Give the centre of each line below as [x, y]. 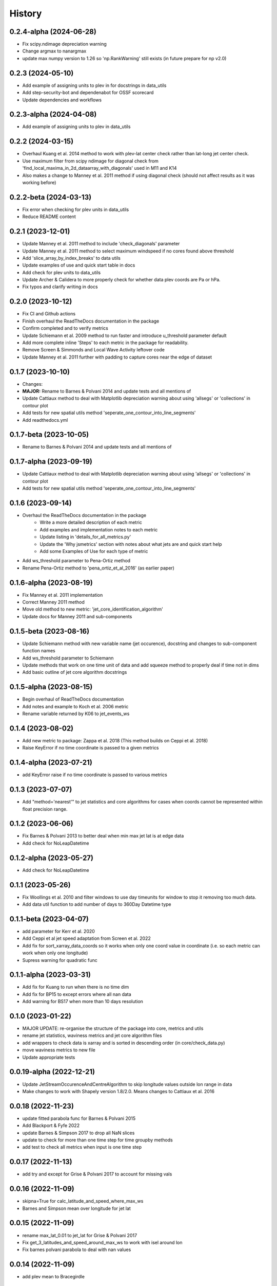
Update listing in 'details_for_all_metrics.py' [85, 537]
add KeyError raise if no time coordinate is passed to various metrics [95, 775]
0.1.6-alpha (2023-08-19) [51, 583]
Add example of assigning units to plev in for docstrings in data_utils [94, 85]
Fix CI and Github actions [49, 314]
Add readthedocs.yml [45, 420]
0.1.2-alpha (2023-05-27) [52, 858]
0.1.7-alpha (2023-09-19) [51, 462]
